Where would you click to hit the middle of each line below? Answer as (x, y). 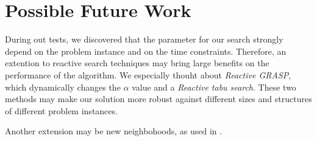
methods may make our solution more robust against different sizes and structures (158, 99)
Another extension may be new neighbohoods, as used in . (114, 131)
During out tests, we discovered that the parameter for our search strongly (144, 39)
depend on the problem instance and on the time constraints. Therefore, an (146, 51)
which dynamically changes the (63, 87)
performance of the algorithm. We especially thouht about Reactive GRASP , (148, 74)
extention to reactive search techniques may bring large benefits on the (137, 63)
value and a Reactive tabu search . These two (214, 87)
